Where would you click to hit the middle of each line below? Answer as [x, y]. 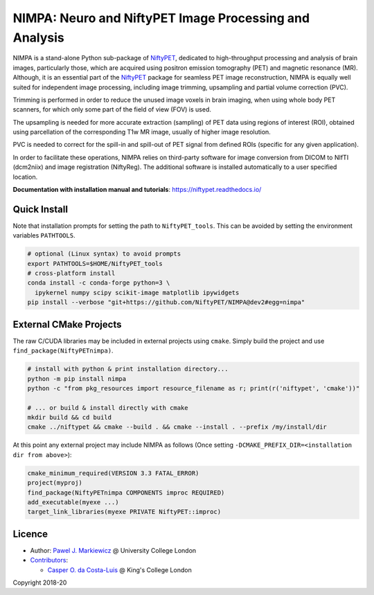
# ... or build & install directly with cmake [108, 408]
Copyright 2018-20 [40, 583]
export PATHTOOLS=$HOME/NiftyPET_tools [95, 264]
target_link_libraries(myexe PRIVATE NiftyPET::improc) [124, 512]
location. [25, 177]
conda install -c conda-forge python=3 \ [99, 283]
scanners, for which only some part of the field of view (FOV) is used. [112, 109]
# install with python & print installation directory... [128, 369]
